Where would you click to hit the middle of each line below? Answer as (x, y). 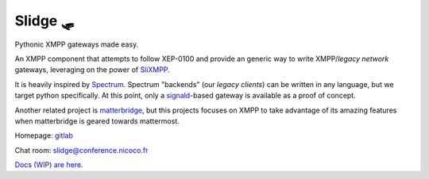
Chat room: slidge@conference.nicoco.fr (81, 150)
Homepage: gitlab (44, 135)
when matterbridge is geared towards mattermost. (97, 121)
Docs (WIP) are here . (49, 165)
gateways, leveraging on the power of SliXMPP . (92, 70)
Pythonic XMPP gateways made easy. (77, 44)
